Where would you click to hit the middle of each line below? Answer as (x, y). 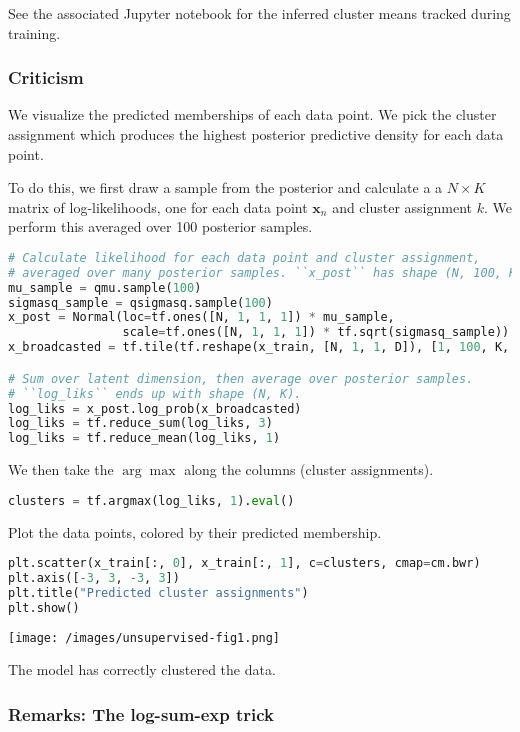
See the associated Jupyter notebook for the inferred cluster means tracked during (259, 13)
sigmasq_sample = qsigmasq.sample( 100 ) (140, 302)
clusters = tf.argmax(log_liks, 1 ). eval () (151, 500)
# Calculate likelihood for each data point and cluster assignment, (244, 257)
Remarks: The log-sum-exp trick (141, 713)
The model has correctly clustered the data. (142, 669)
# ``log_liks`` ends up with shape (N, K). (155, 393)
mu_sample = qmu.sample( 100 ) (105, 287)
